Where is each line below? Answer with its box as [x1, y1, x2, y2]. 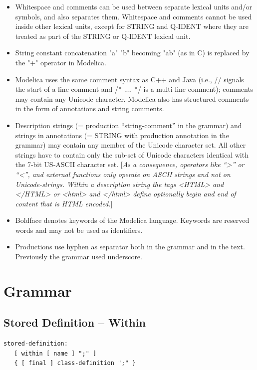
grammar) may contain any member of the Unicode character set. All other [15, 140, 246, 150]
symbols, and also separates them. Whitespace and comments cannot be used [15, 11, 252, 21]
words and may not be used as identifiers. [15, 224, 143, 235]
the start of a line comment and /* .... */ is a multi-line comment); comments [15, 84, 254, 94]
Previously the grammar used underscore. [15, 251, 142, 262]
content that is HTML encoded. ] [15, 198, 113, 208]
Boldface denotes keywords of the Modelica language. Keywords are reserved [15, 215, 250, 225]
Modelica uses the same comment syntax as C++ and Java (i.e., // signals [15, 74, 244, 84]
